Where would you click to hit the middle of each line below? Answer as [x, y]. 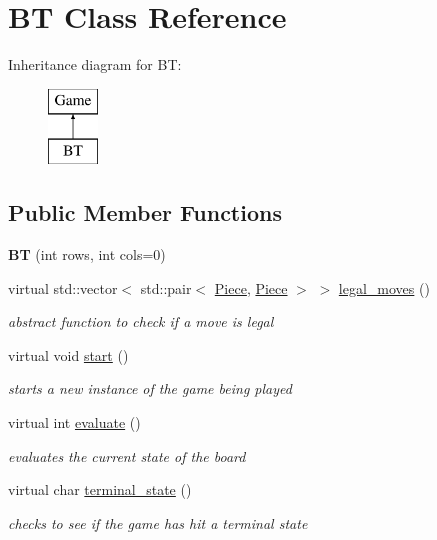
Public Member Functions [145, 212]
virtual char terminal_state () [100, 489]
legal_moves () [384, 287]
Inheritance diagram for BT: [95, 64]
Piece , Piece [251, 287]
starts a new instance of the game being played [150, 388]
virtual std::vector [63, 287]
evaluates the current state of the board [127, 455]
